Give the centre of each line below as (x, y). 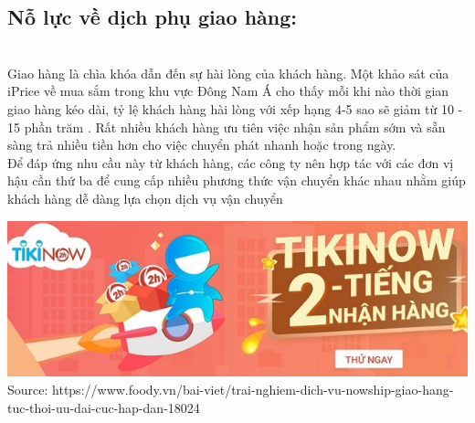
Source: (28, 390)
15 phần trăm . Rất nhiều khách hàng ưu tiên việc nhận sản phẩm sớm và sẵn (227, 127)
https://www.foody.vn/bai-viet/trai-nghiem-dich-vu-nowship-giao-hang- (253, 390)
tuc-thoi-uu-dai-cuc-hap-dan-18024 (104, 407)
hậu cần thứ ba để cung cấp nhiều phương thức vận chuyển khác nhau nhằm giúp (237, 180)
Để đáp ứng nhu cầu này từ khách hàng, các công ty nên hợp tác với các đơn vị (231, 162)
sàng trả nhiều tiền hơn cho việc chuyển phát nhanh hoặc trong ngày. (202, 145)
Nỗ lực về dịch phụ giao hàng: (153, 17)
